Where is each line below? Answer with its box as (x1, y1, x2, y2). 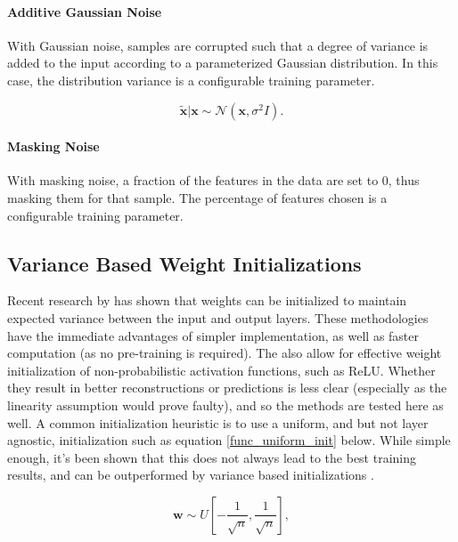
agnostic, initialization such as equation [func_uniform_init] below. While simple (7, 431, 451, 449)
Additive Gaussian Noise (7, 2, 162, 20)
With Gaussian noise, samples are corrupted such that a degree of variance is (7, 36, 429, 54)
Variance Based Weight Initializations (7, 249, 362, 277)
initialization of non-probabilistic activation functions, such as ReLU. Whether (7, 360, 436, 379)
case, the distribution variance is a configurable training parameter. (7, 70, 375, 89)
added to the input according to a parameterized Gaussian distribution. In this (7, 53, 438, 72)
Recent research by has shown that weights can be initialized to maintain (7, 291, 407, 310)
